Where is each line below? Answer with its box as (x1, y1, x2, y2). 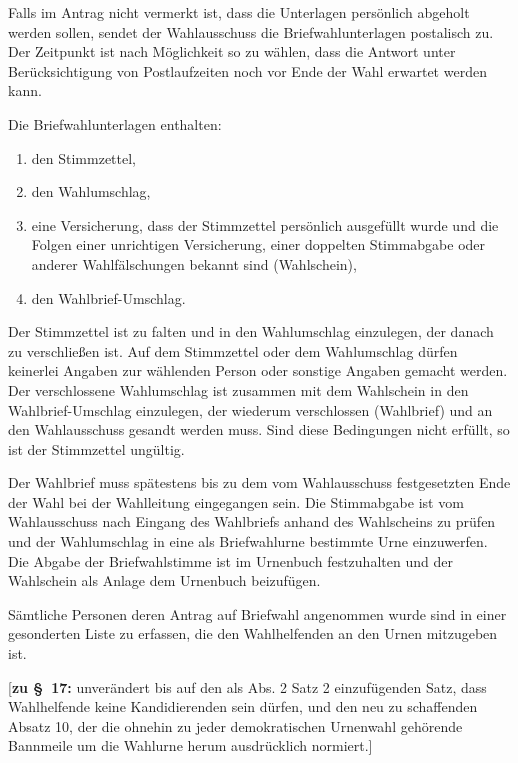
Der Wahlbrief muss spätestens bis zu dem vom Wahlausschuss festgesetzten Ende (8, 472, 511, 493)
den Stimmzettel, (31, 147, 137, 168)
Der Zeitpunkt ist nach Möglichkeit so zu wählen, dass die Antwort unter (8, 41, 456, 62)
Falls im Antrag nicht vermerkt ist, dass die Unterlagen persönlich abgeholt (8, 2, 470, 22)
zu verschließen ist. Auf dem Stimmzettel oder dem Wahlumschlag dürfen (8, 340, 458, 361)
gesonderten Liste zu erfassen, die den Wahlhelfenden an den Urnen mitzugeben (8, 623, 498, 644)
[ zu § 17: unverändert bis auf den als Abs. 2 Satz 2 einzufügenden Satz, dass (8, 676, 487, 697)
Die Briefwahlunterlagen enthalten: (8, 113, 222, 134)
